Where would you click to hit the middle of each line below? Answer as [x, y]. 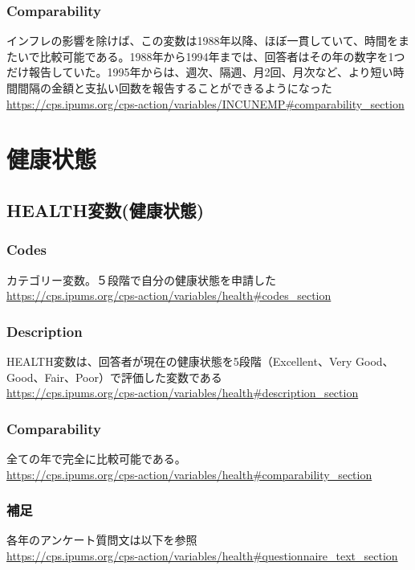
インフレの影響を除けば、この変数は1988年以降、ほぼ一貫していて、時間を [203, 41]
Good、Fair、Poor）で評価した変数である [114, 377]
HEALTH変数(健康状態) [106, 209]
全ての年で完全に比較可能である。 [96, 458]
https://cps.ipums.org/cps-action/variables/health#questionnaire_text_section [202, 555]
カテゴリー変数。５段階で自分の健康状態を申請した [141, 279]
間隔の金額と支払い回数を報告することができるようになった [175, 88]
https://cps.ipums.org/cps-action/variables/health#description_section [183, 393]
